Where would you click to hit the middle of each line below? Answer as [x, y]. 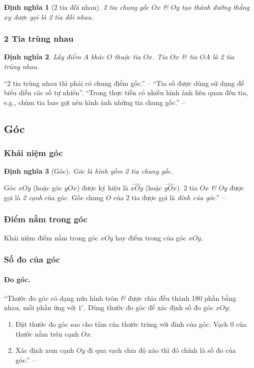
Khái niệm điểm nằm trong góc [51, 237]
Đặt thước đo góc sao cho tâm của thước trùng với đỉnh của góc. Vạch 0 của [131, 324]
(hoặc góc [48, 188]
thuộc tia [128, 57]
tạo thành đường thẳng [216, 7]
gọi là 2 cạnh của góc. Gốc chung [54, 197]
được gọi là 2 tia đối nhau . [54, 16]
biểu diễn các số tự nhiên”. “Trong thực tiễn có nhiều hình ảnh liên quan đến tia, [126, 92]
